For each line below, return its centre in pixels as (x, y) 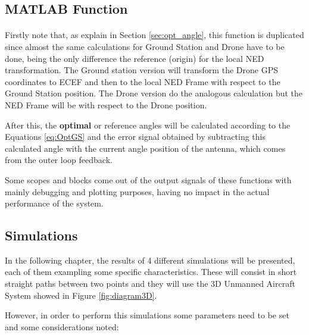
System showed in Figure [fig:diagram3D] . (81, 295)
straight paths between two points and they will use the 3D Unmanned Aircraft (150, 284)
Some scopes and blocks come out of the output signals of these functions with (148, 179)
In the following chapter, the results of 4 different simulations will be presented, (150, 260)
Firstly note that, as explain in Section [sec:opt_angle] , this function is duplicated (154, 35)
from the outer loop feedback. (59, 160)
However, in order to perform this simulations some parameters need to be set (147, 315)
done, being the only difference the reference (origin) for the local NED (135, 58)
